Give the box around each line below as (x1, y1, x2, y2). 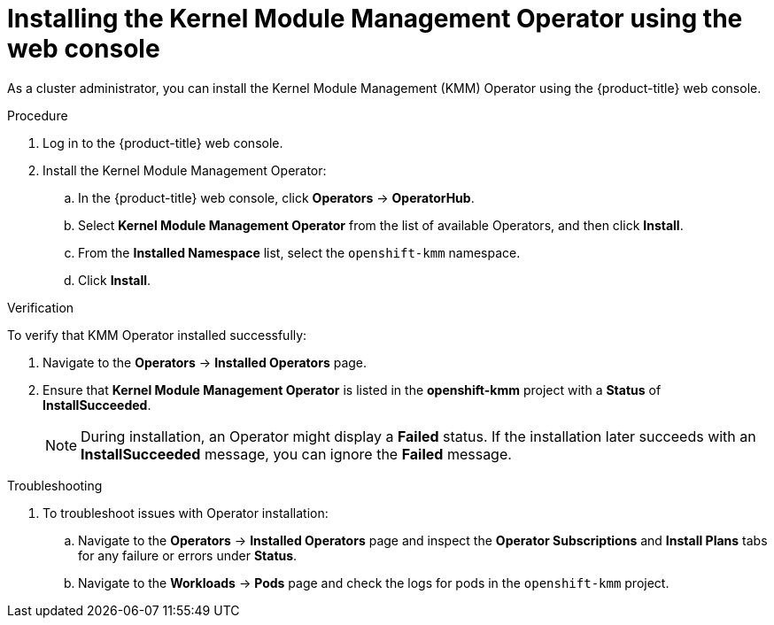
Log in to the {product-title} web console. (43, 135, 283, 150)
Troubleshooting (7, 477, 103, 493)
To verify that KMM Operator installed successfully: (7, 327, 307, 343)
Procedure (7, 107, 68, 123)
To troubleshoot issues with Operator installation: (43, 505, 329, 521)
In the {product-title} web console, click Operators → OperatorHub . (78, 189, 475, 205)
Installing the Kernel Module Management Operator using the (7, 4, 743, 34)
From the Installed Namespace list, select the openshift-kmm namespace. (78, 244, 521, 260)
